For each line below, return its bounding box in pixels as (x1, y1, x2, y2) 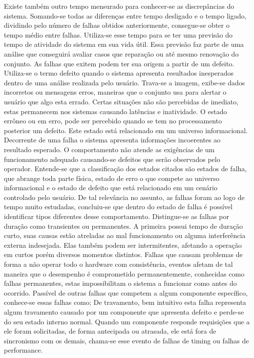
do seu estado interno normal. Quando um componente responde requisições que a (4, 316, 250, 326)
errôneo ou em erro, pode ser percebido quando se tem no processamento (4, 116, 222, 126)
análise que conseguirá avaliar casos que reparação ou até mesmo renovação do (4, 48, 239, 59)
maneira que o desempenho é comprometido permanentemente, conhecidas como (4, 268, 245, 278)
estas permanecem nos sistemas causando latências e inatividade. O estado (4, 106, 227, 116)
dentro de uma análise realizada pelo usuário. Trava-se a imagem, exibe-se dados (4, 77, 245, 87)
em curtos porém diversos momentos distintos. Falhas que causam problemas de (4, 249, 243, 259)
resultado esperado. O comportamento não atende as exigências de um (4, 144, 215, 154)
